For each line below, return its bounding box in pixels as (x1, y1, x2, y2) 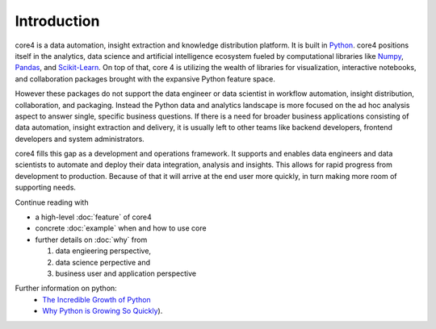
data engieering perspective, (55, 246, 152, 256)
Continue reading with (15, 198, 89, 207)
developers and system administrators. (15, 134, 145, 144)
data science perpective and (55, 257, 151, 267)
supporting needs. (15, 182, 77, 193)
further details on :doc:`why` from (35, 235, 148, 244)
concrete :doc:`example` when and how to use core (35, 223, 207, 233)
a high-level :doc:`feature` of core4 (35, 212, 153, 222)
